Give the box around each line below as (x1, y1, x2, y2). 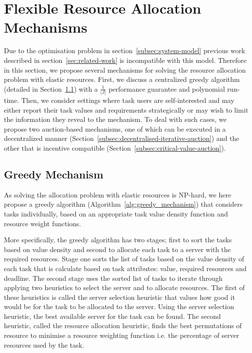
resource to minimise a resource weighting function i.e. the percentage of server (4, 330, 239, 340)
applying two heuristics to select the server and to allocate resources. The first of (4, 282, 245, 293)
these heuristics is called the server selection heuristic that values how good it (4, 292, 235, 302)
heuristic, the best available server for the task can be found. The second (4, 311, 221, 321)
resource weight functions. (4, 218, 81, 228)
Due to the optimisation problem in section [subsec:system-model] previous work (4, 45, 245, 56)
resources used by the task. (4, 339, 84, 350)
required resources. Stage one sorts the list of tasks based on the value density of (4, 254, 244, 264)
